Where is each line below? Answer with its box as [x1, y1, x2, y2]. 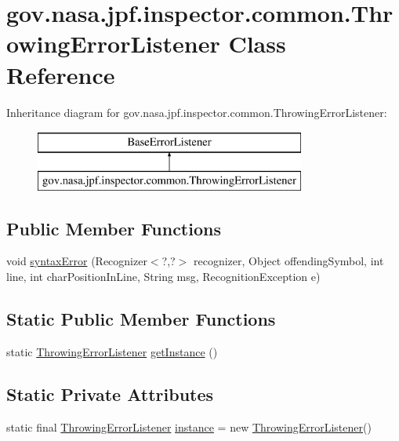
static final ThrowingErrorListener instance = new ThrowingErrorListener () [6, 418, 372, 435]
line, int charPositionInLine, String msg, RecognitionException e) [6, 268, 321, 285]
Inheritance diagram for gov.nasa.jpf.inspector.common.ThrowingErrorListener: [6, 104, 387, 120]
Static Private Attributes [6, 381, 214, 406]
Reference [6, 58, 115, 90]
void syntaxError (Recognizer [6, 253, 147, 269]
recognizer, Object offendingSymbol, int [194, 253, 384, 269]
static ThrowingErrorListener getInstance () [6, 343, 218, 359]
